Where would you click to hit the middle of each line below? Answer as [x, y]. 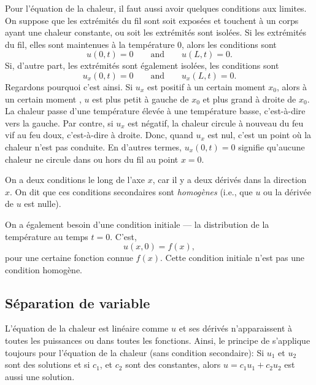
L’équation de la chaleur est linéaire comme [87, 328]
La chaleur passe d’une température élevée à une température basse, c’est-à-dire [155, 111]
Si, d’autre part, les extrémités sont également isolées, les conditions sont [142, 65]
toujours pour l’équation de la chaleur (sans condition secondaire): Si [135, 352]
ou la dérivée [287, 191]
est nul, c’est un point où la [260, 135]
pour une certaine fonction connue [69, 258]
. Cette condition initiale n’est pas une [232, 258]
